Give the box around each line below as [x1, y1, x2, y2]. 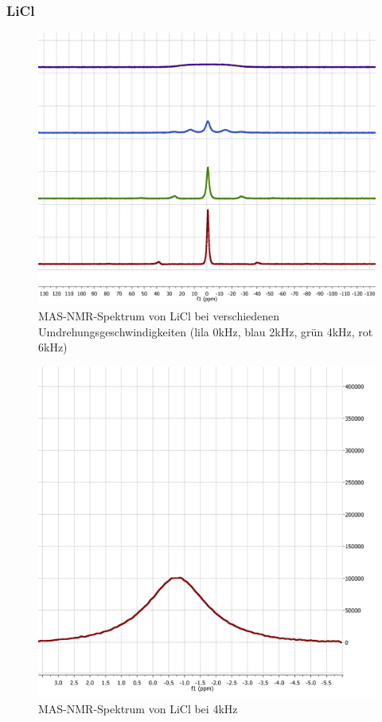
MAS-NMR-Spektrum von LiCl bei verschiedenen [38, 308, 280, 324]
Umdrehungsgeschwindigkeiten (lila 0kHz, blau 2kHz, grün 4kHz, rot [38, 323, 373, 339]
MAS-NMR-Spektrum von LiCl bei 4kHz [38, 700, 238, 716]
